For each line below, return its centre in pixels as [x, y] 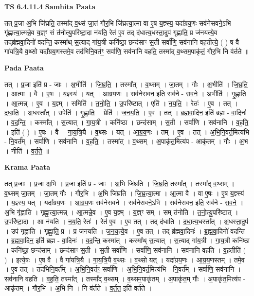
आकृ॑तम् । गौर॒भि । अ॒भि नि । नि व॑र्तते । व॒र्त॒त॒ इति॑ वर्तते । [78, 288]
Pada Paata [24, 67]
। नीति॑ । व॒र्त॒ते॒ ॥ [27, 150]
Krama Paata [27, 167]
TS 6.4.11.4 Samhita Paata [50, 6]
